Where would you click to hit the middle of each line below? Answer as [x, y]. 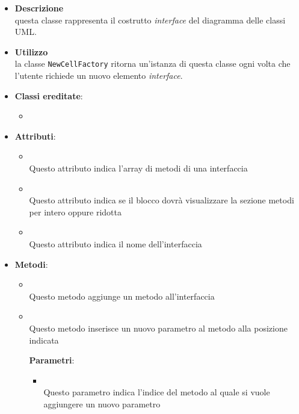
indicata [44, 340]
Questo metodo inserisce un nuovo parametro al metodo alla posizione [158, 328]
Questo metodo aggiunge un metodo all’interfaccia [122, 296]
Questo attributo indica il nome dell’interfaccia [116, 243]
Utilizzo [31, 51]
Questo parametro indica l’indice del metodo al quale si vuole [157, 392]
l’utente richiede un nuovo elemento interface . [99, 76]
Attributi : [35, 136]
